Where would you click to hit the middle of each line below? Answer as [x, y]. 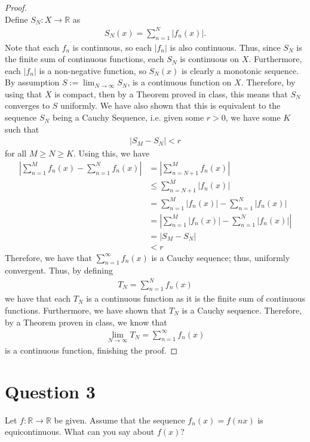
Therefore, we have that [48, 257]
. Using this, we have [111, 153]
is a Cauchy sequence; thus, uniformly [221, 257]
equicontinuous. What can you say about [80, 432]
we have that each [38, 298]
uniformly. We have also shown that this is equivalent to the [171, 105]
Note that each [32, 47]
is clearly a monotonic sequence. [240, 70]
